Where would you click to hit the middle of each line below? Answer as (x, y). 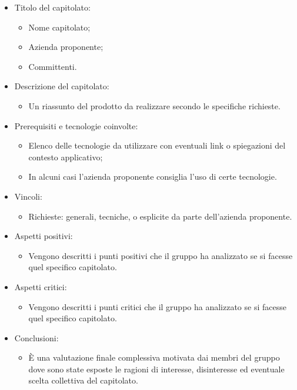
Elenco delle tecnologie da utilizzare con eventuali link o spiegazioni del (157, 145)
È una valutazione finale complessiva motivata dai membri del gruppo (154, 357)
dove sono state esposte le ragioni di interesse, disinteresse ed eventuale (156, 369)
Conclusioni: (36, 337)
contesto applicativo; (66, 157)
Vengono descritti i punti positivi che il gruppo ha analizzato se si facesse (161, 255)
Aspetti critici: (41, 286)
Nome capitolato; (59, 27)
